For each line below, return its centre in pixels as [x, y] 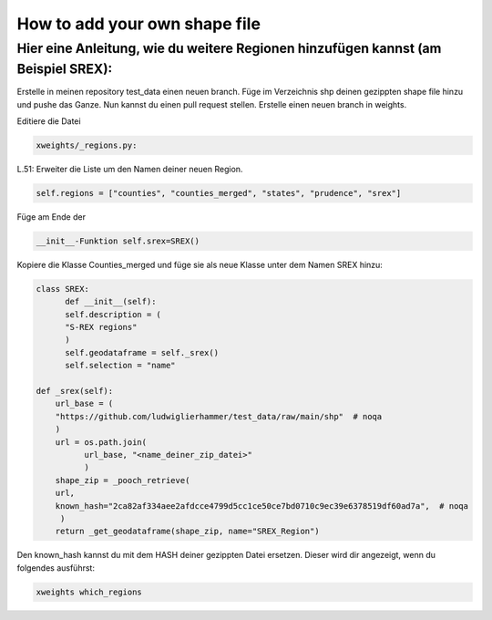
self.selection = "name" [121, 366]
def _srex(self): [75, 391]
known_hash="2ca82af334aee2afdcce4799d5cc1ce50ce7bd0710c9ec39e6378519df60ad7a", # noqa [262, 506]
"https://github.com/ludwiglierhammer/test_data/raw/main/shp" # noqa [219, 416]
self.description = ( [113, 314]
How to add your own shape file [139, 24]
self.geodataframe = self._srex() [142, 352]
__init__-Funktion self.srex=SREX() [118, 241]
